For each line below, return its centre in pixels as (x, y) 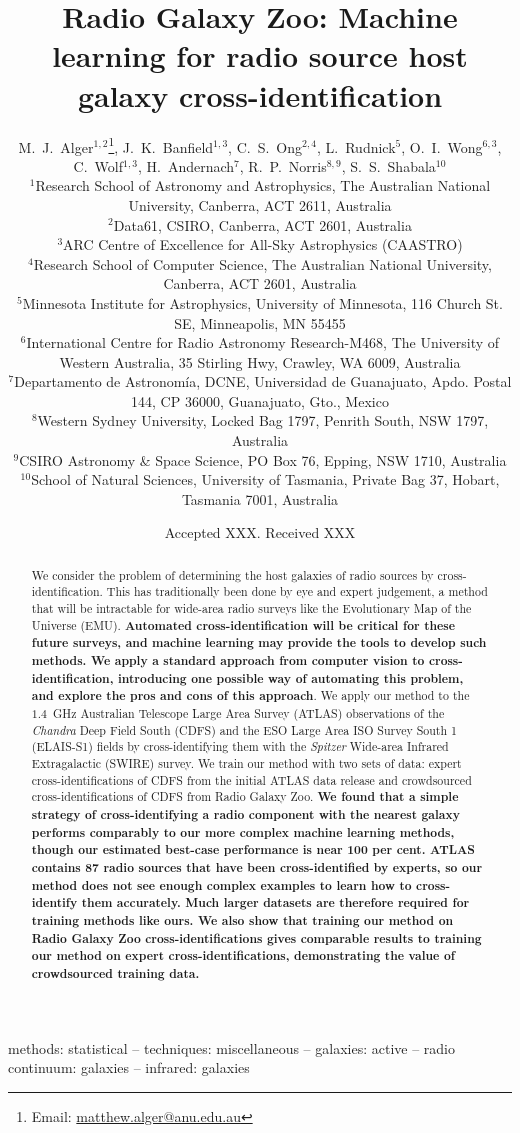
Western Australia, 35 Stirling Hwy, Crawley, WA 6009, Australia (260, 361)
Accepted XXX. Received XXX (260, 532)
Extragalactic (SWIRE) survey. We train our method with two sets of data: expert (246, 763)
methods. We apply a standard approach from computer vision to (228, 661)
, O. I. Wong (442, 146)
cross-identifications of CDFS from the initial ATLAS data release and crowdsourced (251, 779)
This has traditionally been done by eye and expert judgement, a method (297, 591)
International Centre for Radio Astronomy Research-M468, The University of (263, 342)
